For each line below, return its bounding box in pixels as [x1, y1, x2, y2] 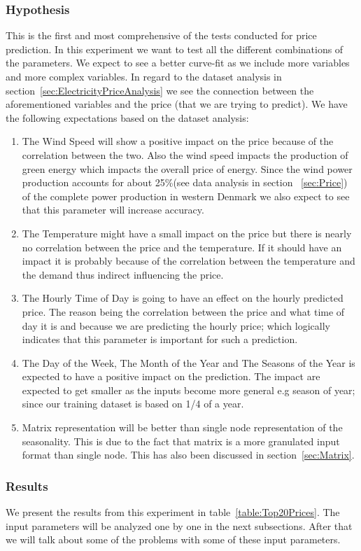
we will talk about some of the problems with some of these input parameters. [6, 532, 341, 547]
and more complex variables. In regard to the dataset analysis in [6, 69, 282, 83]
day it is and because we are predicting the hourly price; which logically [22, 318, 330, 333]
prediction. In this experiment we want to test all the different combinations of [6, 41, 344, 56]
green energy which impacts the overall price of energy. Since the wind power [22, 161, 353, 176]
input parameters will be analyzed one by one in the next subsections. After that [6, 518, 353, 533]
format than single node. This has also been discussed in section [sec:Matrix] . [22, 447, 355, 462]
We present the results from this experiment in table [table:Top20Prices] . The [6, 505, 340, 519]
